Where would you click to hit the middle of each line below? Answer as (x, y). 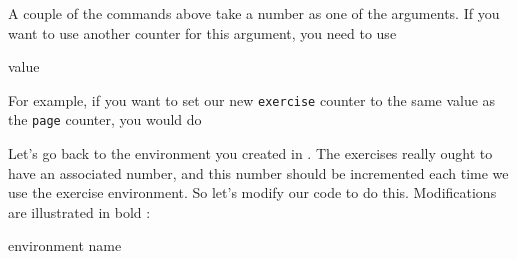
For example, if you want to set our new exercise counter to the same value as (252, 99)
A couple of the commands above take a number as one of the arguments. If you (254, 13)
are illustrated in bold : (79, 211)
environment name (65, 245)
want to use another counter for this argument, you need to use (202, 32)
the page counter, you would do (105, 119)
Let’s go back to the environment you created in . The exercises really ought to (250, 153)
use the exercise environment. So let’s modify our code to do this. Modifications (252, 192)
